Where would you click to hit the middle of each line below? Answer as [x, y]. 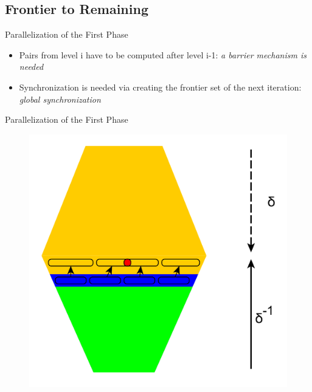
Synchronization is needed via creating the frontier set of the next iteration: [160, 87]
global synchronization [60, 99]
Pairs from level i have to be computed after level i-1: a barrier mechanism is [163, 54]
